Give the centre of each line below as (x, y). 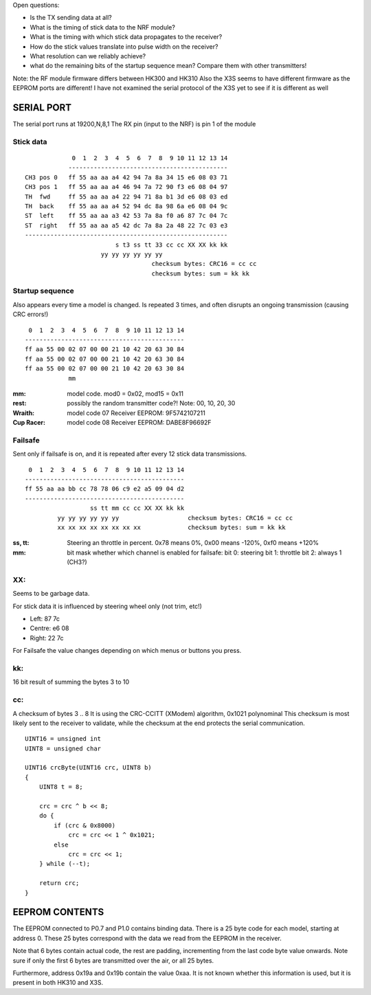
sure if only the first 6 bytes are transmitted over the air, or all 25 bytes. (113, 960)
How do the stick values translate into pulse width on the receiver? (124, 46)
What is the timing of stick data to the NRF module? (102, 27)
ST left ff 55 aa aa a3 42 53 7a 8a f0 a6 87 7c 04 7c (126, 216)
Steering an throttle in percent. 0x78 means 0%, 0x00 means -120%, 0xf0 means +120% (193, 543)
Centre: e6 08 (49, 628)
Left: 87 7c (45, 619)
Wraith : (24, 413)
